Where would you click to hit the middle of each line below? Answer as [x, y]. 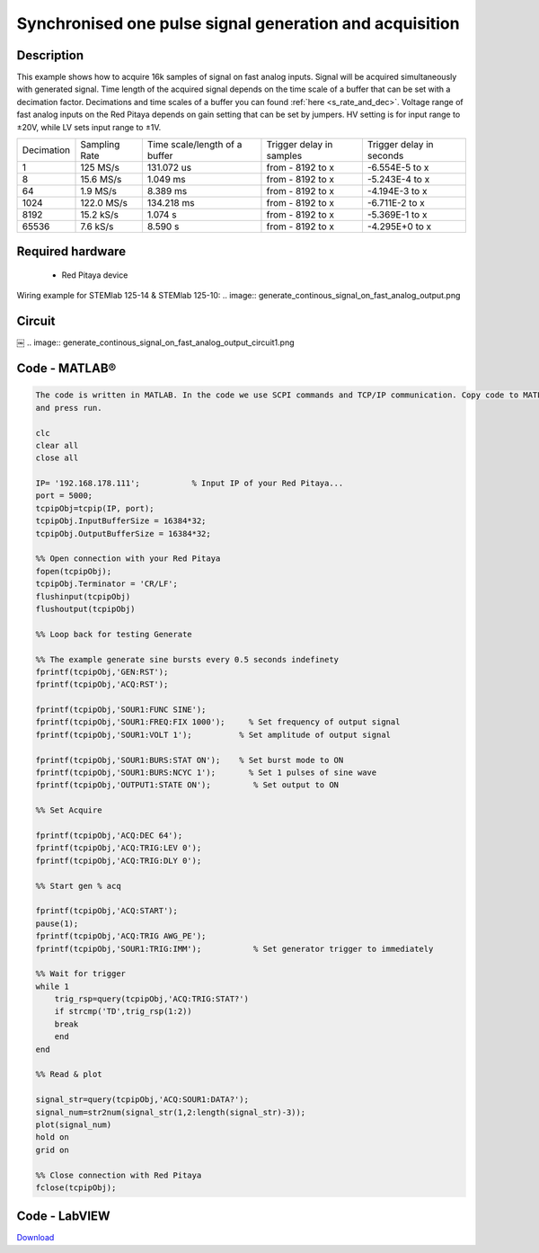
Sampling [100, 145]
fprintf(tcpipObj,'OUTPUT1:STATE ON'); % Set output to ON [187, 785]
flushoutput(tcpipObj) [85, 609]
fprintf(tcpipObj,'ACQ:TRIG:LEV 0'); [119, 848]
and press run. [69, 408]
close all [57, 458]
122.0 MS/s [104, 203]
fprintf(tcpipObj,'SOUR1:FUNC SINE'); [121, 710]
